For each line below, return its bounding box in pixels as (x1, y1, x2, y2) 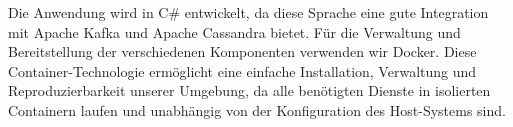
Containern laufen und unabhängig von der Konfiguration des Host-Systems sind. (8, 99, 506, 120)
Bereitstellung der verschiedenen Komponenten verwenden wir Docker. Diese (8, 41, 477, 62)
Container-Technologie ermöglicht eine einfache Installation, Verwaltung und (8, 60, 477, 81)
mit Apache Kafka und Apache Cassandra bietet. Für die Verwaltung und (8, 21, 461, 42)
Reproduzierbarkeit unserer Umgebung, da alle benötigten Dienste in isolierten (8, 80, 491, 101)
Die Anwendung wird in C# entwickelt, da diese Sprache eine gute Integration (8, 2, 489, 22)
